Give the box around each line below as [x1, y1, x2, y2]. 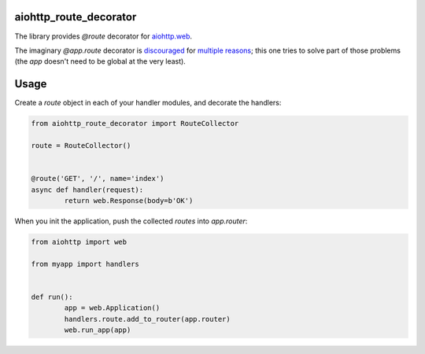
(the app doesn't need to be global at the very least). [14, 57, 187, 66]
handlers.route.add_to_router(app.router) [64, 315, 231, 323]
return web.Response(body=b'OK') [64, 196, 194, 205]
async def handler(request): [31, 185, 144, 194]
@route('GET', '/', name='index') [31, 174, 164, 183]
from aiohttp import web [31, 237, 128, 246]
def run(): [31, 292, 73, 301]
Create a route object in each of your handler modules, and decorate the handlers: [14, 98, 282, 108]
